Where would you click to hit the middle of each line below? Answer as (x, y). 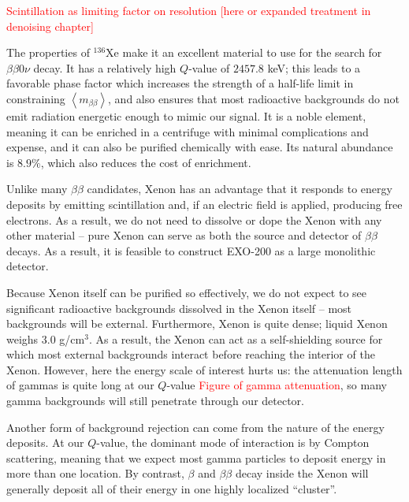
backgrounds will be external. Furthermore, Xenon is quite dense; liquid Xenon (197, 324)
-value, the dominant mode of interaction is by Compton (233, 443)
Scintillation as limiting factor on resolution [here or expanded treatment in (189, 10)
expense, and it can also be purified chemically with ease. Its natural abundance (200, 147)
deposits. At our (45, 443)
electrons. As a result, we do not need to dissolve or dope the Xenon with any (194, 219)
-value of (209, 67)
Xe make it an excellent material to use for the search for (244, 52)
